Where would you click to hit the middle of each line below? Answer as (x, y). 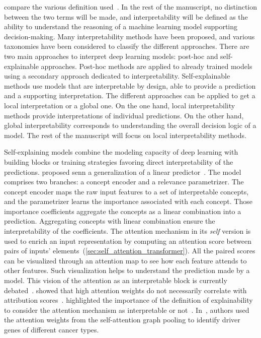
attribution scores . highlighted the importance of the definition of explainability (128, 300)
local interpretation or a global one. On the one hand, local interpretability (120, 105)
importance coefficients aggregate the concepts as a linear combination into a (123, 211)
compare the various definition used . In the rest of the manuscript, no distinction (131, 7)
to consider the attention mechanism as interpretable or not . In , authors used (127, 310)
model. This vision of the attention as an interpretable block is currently (116, 280)
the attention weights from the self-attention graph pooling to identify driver (122, 320)
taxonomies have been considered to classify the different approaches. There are (127, 46)
